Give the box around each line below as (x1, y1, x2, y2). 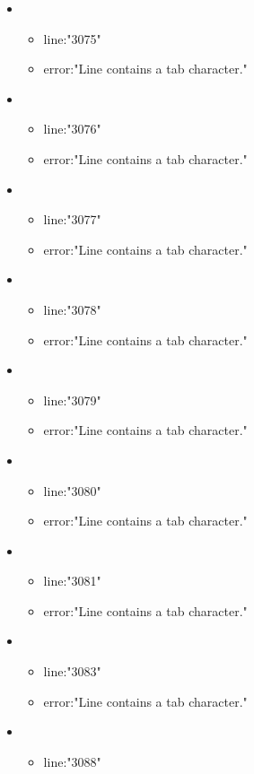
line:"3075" (43, 29, 101, 48)
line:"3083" (43, 662, 101, 681)
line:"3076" (43, 119, 101, 138)
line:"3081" (43, 571, 101, 590)
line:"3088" (43, 752, 101, 770)
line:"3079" (43, 390, 101, 409)
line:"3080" (43, 481, 101, 500)
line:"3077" (43, 210, 101, 229)
